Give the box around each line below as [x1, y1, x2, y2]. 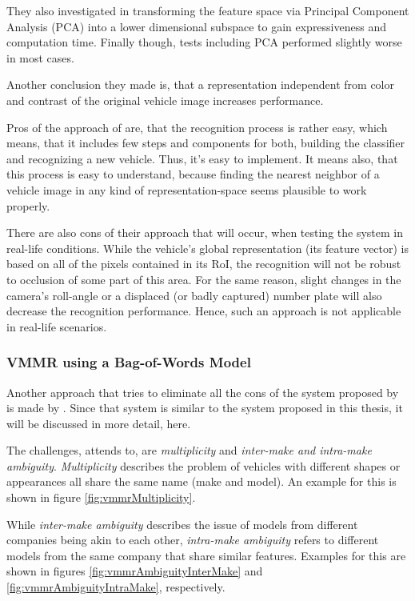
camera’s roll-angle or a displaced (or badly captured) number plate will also [6, 286, 382, 303]
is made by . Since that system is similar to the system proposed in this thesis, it [6, 399, 403, 416]
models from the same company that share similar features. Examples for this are [6, 547, 406, 563]
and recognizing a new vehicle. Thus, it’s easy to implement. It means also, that [6, 150, 398, 166]
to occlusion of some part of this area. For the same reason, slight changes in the [6, 270, 401, 287]
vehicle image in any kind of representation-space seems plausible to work [6, 181, 367, 198]
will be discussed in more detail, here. [6, 415, 191, 431]
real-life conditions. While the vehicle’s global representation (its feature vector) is [6, 239, 409, 256]
